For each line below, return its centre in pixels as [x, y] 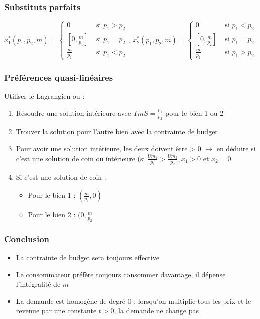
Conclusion [27, 239]
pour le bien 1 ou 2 [194, 112]
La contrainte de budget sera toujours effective [87, 258]
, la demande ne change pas [157, 311]
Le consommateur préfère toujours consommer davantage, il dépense [121, 274]
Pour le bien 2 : [52, 215]
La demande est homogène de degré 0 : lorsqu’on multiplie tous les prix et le [134, 301]
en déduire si [236, 148]
